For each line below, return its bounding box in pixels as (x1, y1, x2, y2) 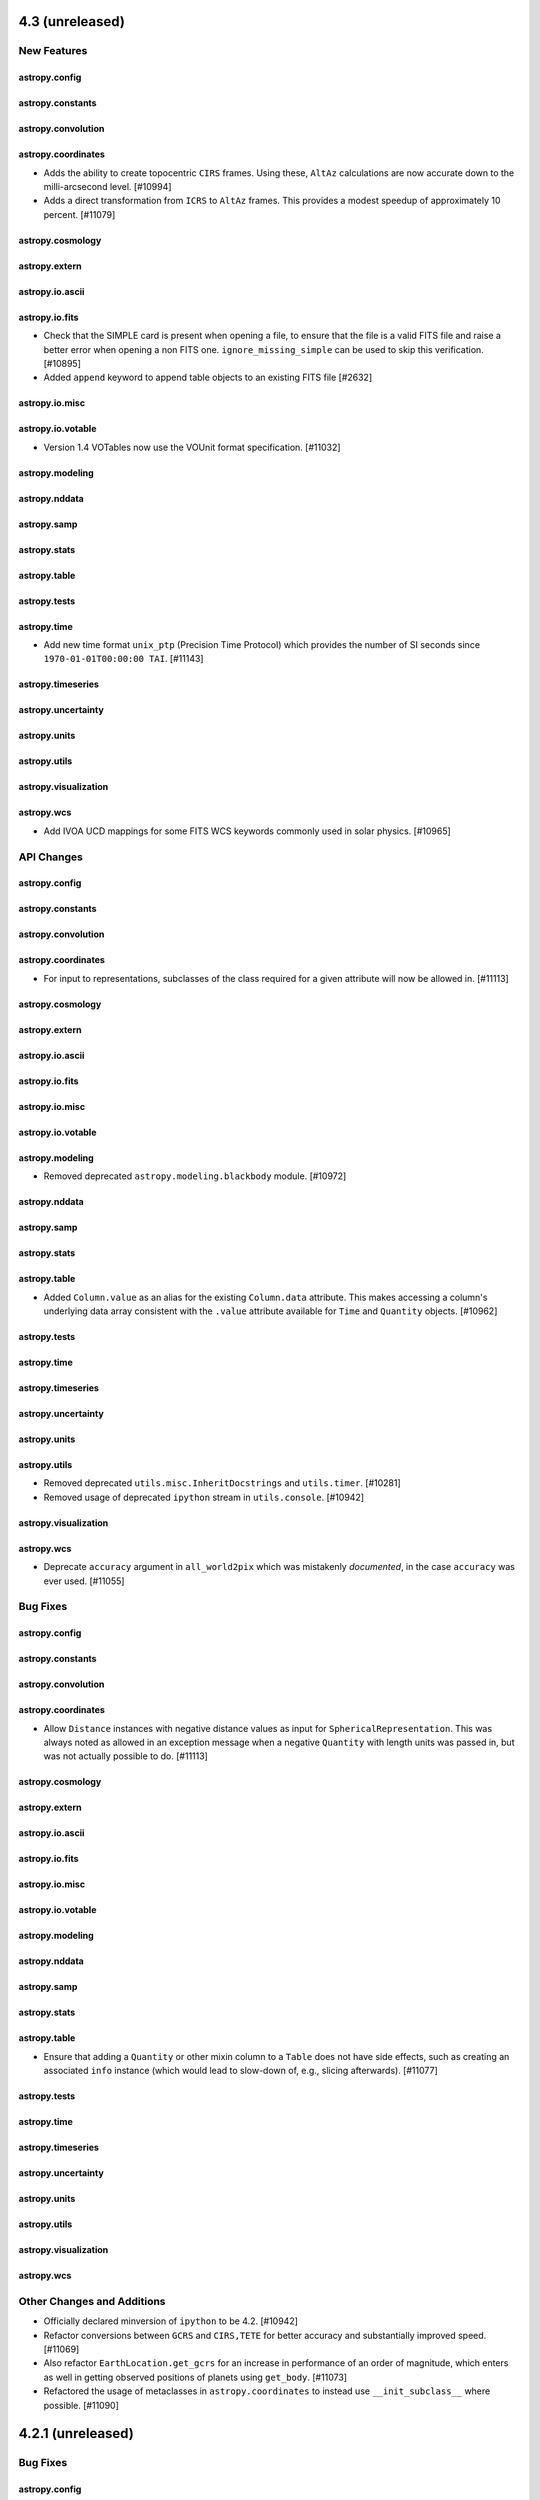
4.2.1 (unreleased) (18, 2425, 134, 2442)
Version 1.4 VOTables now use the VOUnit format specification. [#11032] (43, 441, 341, 453)
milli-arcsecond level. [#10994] (43, 180, 172, 192)
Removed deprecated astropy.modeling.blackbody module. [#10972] (43, 1170, 347, 1182)
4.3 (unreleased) (18, 13, 125, 30)
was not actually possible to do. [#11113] (43, 1750, 209, 1762)
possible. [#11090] (43, 2399, 120, 2411)
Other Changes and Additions (18, 2294, 166, 2308)
